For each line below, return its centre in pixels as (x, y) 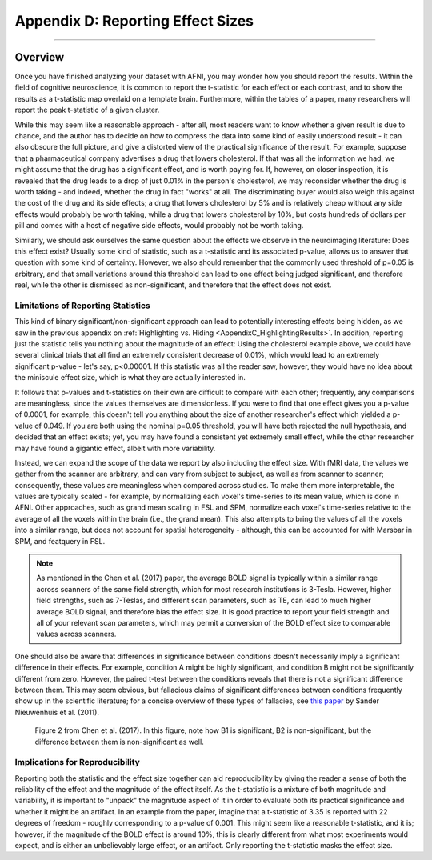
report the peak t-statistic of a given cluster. (87, 110)
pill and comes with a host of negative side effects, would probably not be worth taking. (159, 226)
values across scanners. (76, 634)
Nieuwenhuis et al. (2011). (57, 712)
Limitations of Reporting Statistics (83, 306)
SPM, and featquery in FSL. (60, 541)
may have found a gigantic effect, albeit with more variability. (115, 448)
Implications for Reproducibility (77, 762)
